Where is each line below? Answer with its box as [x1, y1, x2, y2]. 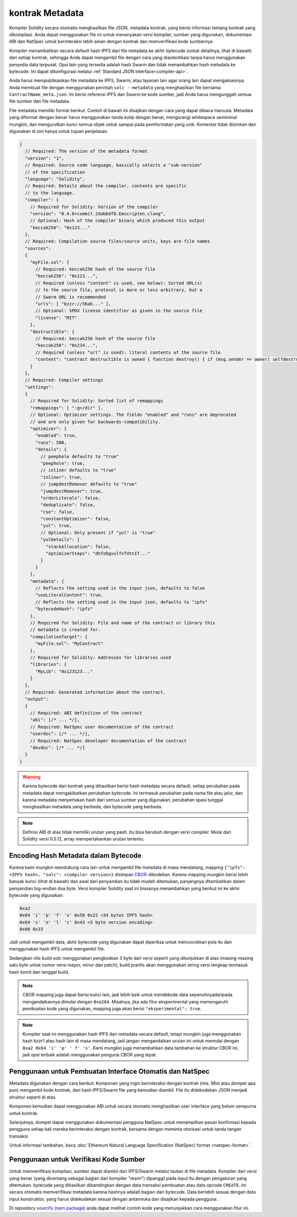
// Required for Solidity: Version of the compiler [30, 204, 158, 210]
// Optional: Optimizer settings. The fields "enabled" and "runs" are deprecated [30, 412, 237, 418]
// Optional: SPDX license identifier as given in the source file [35, 308, 202, 314]
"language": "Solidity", [25, 176, 85, 182]
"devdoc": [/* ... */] [30, 745, 85, 750]
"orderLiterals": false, [40, 495, 101, 500]
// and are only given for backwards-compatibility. [30, 419, 161, 425]
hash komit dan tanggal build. [9, 969, 69, 975]
